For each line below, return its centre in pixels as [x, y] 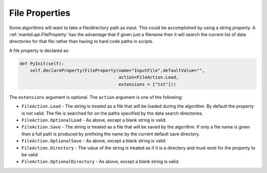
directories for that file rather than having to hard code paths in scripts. [81, 42]
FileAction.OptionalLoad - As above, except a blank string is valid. [94, 120]
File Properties [40, 13]
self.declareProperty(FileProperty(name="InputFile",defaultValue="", [117, 71]
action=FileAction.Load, [149, 77]
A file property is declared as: [39, 50]
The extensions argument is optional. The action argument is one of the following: [96, 97]
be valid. [30, 154]
